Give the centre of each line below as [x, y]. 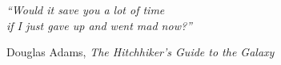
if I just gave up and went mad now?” [99, 25]
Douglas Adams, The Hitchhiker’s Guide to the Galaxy [140, 52]
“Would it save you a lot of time [86, 10]
